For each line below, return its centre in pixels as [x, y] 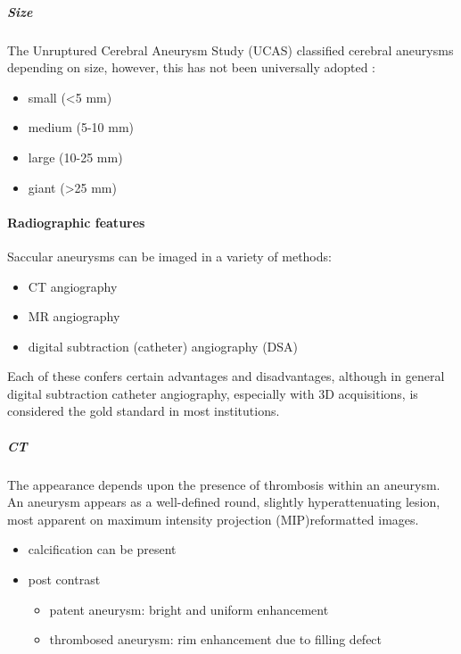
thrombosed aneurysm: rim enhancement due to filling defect [216, 639]
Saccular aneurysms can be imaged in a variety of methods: [169, 256]
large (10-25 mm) [75, 157]
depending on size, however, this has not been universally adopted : [192, 67]
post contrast [64, 579]
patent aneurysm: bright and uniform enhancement [189, 609]
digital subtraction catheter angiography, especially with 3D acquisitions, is [213, 393]
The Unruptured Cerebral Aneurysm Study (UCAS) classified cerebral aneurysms [230, 50]
